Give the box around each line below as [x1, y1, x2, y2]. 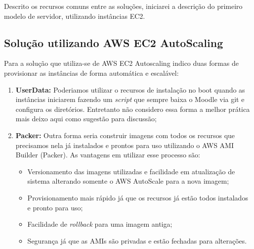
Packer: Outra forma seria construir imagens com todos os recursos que [15, 130, 235, 140]
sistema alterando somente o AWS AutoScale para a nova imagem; [27, 176, 229, 186]
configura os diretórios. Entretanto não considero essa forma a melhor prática [15, 103, 250, 114]
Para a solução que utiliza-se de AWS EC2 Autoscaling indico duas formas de [4, 58, 239, 68]
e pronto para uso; [27, 202, 83, 212]
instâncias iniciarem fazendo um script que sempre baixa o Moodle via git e [15, 94, 245, 104]
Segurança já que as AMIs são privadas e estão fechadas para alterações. [27, 235, 247, 246]
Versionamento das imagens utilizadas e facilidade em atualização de [27, 166, 235, 176]
